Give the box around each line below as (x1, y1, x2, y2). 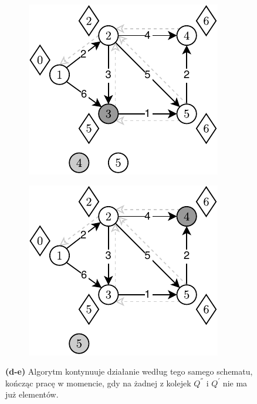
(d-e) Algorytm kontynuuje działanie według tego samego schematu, (5, 365, 253, 378)
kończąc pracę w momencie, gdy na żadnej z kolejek (5, 376, 191, 389)
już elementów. (5, 388, 59, 400)
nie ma (222, 376, 248, 389)
